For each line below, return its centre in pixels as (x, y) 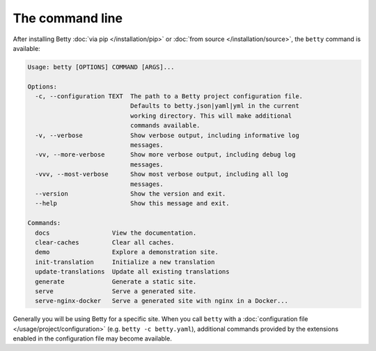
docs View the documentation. (116, 233)
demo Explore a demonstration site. (127, 252)
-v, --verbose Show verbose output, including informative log (167, 135)
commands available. (165, 126)
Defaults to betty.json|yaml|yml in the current (214, 106)
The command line (68, 18)
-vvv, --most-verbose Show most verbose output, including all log (162, 174)
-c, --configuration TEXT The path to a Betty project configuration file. (169, 96)
